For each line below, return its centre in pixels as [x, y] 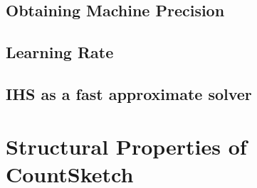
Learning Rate [60, 52]
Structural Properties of [126, 146]
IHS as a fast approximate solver [129, 93]
